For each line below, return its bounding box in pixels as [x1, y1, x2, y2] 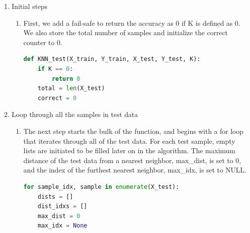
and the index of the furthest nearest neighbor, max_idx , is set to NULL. [23, 165, 247, 175]
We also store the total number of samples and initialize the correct [23, 27, 228, 38]
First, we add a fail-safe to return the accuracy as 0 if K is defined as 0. [23, 17, 241, 28]
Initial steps [11, 1, 47, 11]
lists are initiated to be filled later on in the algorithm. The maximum [23, 145, 236, 156]
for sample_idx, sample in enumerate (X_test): [23, 183, 179, 190]
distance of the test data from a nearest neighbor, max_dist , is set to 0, [23, 155, 241, 165]
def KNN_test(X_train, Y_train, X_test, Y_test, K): [23, 56, 201, 63]
